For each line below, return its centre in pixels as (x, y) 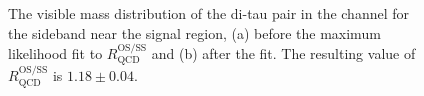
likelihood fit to (55, 53)
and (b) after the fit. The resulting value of (283, 53)
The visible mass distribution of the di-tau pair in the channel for (209, 13)
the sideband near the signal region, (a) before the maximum (194, 32)
